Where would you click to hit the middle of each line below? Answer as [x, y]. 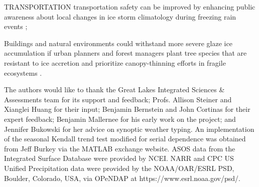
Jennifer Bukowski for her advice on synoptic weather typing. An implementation [129, 129]
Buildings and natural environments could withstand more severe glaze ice [118, 43]
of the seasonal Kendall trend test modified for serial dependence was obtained [125, 139]
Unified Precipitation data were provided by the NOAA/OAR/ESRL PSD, [119, 168]
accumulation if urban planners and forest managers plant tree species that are [125, 53]
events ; [16, 26]
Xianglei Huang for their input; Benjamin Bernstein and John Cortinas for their [127, 109]
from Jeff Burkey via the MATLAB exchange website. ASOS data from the [120, 148]
